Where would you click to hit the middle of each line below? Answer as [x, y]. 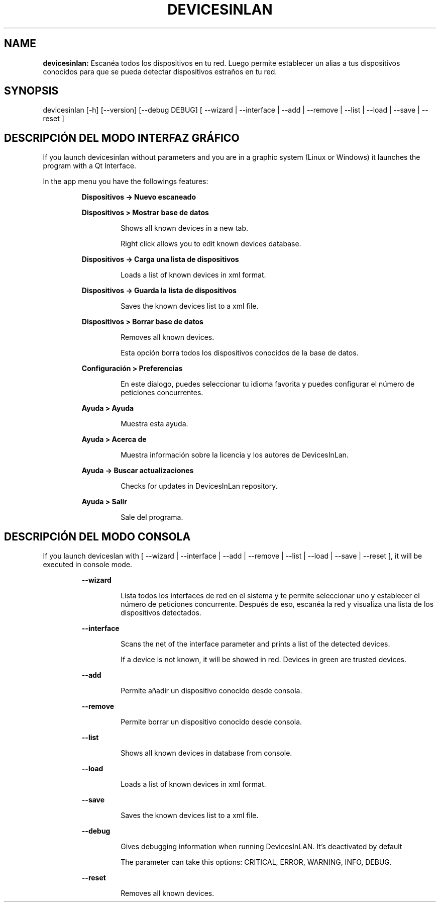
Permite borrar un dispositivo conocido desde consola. [211, 722]
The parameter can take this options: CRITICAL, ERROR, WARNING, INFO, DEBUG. [256, 862]
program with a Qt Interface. [90, 166]
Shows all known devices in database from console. [206, 753]
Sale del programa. [152, 517]
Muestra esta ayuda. [154, 424]
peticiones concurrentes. [162, 393]
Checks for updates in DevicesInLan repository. [199, 486]
